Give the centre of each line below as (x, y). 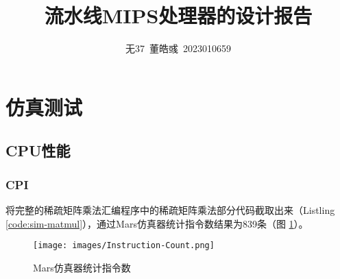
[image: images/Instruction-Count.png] (124, 246)
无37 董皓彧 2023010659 (178, 48)
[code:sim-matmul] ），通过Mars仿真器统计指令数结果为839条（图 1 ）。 (157, 223)
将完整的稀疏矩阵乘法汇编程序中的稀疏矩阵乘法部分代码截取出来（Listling (170, 209)
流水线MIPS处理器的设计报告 (178, 15)
